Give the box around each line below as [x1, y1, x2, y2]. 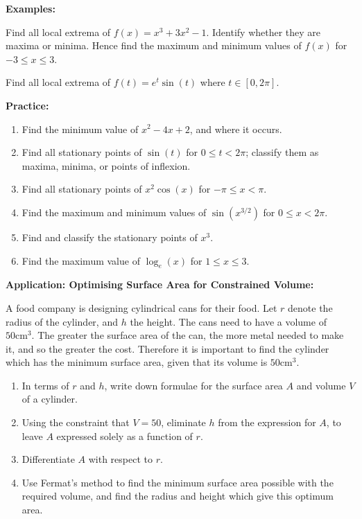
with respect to [88, 452, 153, 466]
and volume [296, 378, 346, 392]
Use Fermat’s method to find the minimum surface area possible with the [21, 475, 334, 489]
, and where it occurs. [189, 121, 282, 136]
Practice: [6, 98, 49, 112]
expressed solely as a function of [56, 428, 193, 443]
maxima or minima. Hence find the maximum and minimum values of [6, 38, 302, 53]
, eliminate [161, 415, 206, 430]
